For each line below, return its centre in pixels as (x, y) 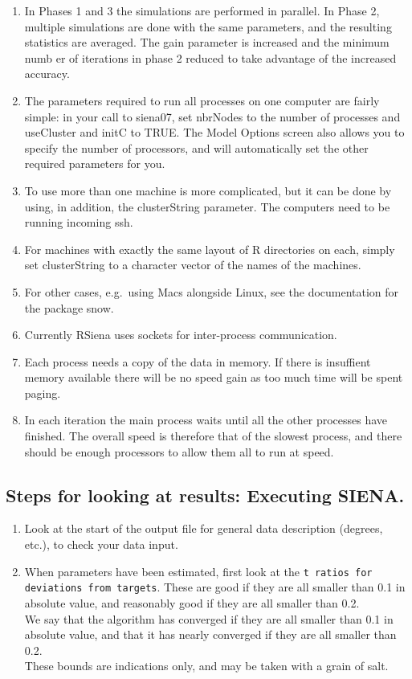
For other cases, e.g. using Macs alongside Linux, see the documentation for (212, 291)
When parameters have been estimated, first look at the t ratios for (198, 571)
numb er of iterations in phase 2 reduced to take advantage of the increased (210, 57)
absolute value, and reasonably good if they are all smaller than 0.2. (192, 602)
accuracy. (47, 74)
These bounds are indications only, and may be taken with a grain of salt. (206, 666)
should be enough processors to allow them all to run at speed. (179, 451)
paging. (43, 393)
